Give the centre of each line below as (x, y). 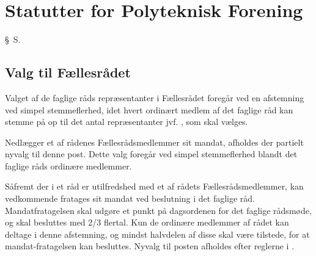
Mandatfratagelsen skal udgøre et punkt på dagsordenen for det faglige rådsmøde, (158, 210)
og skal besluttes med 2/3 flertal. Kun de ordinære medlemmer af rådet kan (147, 222)
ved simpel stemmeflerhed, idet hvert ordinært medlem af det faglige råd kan (149, 109)
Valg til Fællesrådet (68, 72)
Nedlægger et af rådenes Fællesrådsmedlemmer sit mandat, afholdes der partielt (154, 142)
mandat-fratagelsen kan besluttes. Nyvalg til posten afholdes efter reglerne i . (150, 246)
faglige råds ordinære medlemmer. (68, 165)
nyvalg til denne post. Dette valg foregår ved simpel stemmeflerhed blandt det (151, 154)
